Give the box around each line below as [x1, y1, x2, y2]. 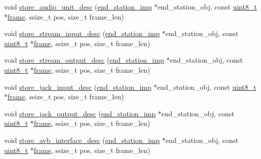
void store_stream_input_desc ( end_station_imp [4, 28, 160, 39]
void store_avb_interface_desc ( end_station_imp [4, 134, 160, 145]
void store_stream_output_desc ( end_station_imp [4, 55, 164, 65]
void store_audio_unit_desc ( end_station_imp [4, 2, 152, 12]
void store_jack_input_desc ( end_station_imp [4, 81, 151, 92]
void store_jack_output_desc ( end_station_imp [4, 108, 156, 118]
